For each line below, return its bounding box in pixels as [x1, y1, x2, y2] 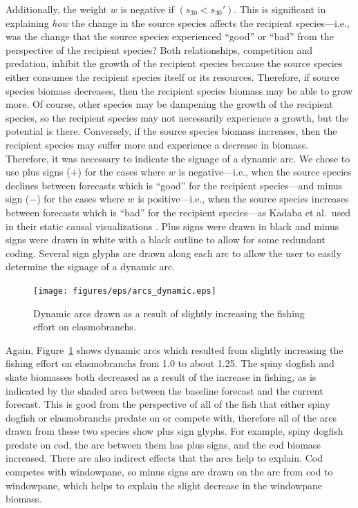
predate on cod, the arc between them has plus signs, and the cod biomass [6, 437, 321, 451]
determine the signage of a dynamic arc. [6, 259, 176, 274]
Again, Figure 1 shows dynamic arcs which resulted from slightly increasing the [6, 342, 343, 357]
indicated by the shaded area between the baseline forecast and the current [6, 383, 323, 397]
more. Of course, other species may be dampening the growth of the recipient [6, 97, 333, 111]
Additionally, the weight [6, 2, 108, 16]
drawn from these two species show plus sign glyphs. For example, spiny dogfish [6, 424, 343, 438]
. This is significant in [234, 2, 326, 16]
